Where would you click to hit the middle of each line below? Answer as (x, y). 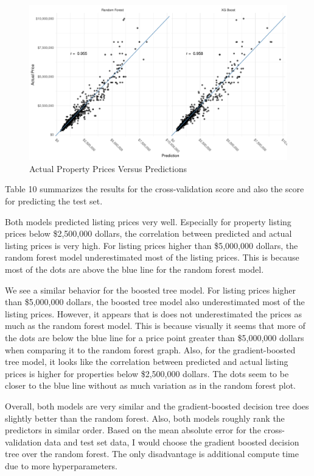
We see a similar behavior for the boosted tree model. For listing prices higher (151, 290)
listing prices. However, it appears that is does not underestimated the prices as (154, 313)
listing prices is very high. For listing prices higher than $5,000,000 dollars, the (152, 245)
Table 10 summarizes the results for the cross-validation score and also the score (155, 189)
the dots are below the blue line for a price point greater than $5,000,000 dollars (155, 337)
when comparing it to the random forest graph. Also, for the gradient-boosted (150, 349)
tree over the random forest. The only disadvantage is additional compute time (152, 454)
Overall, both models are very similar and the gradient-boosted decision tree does (157, 406)
